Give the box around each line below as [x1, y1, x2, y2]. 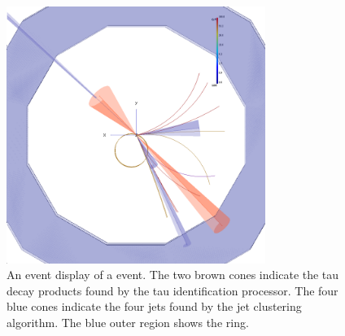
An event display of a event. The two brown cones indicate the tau [7, 266, 339, 283]
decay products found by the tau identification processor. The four [7, 281, 338, 299]
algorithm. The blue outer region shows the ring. [7, 313, 249, 330]
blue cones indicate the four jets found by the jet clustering [7, 298, 302, 315]
